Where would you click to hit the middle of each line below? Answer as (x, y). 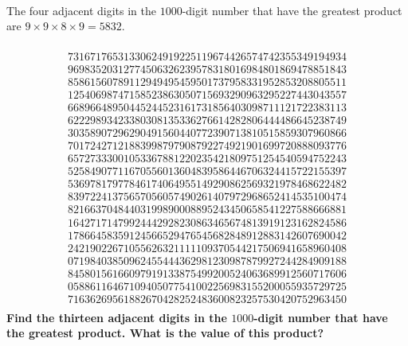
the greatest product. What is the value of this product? (165, 333)
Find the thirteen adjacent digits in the (117, 317)
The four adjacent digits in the (81, 10)
